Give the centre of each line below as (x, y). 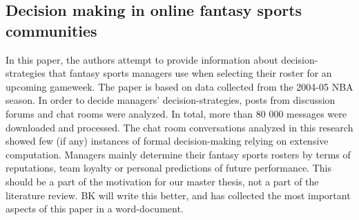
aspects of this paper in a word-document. (95, 209)
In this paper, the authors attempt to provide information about (142, 59)
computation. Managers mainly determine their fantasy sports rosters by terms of (178, 154)
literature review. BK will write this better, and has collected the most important (178, 195)
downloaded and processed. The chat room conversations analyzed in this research (179, 127)
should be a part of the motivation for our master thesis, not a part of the (162, 181)
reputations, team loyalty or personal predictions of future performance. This (168, 168)
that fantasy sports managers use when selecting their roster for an (190, 73)
